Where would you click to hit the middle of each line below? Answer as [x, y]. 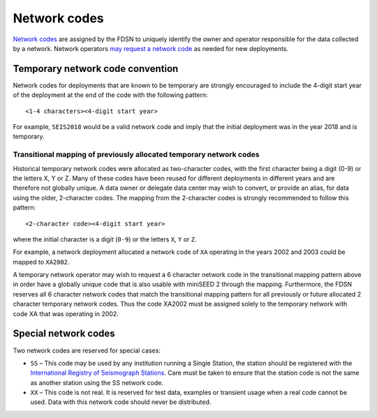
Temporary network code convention [96, 69]
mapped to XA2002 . [41, 262]
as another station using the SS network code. [97, 382]
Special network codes [64, 334]
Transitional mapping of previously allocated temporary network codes [136, 155]
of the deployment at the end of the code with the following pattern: [111, 95]
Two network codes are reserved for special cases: [87, 350]
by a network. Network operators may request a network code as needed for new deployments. [151, 48]
